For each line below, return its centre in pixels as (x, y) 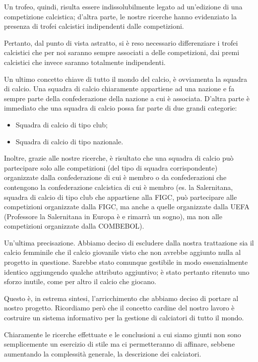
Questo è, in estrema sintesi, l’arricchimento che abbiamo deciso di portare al (121, 298)
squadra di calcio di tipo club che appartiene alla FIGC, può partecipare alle (121, 197)
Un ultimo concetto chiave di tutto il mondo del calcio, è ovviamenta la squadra (126, 79)
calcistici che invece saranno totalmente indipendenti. (85, 62)
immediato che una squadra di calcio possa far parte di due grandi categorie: (121, 108)
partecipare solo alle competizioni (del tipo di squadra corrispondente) (111, 167)
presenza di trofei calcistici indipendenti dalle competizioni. (94, 26)
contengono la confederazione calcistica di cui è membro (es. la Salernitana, (119, 187)
